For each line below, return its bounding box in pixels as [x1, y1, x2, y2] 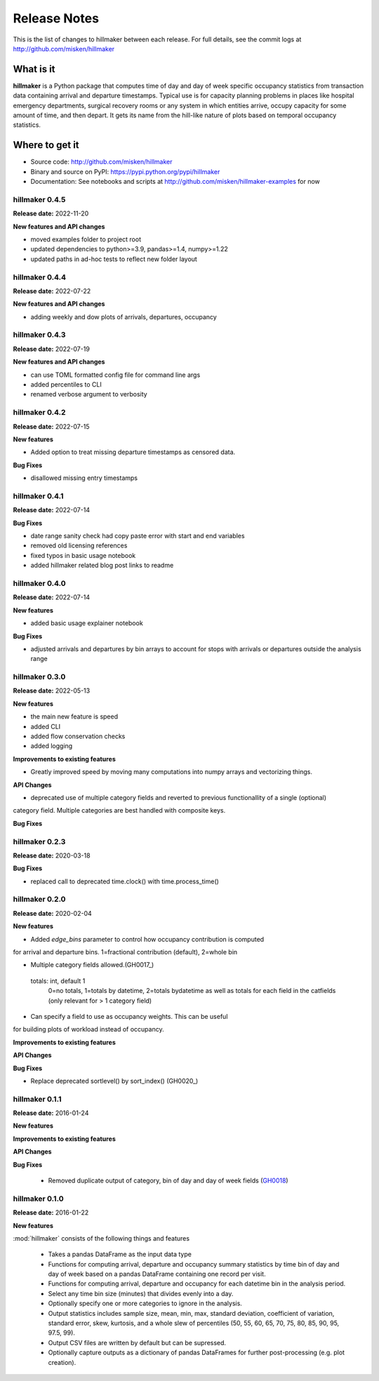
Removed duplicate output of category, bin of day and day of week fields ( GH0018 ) [48, 1176, 288, 1185]
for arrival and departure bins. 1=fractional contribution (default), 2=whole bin [13, 947, 238, 956]
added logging [30, 742, 73, 750]
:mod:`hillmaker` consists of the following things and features [13, 1234, 189, 1242]
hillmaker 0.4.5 [13, 194, 66, 204]
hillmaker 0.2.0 [13, 895, 66, 905]
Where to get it [13, 139, 80, 151]
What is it [13, 63, 55, 75]
